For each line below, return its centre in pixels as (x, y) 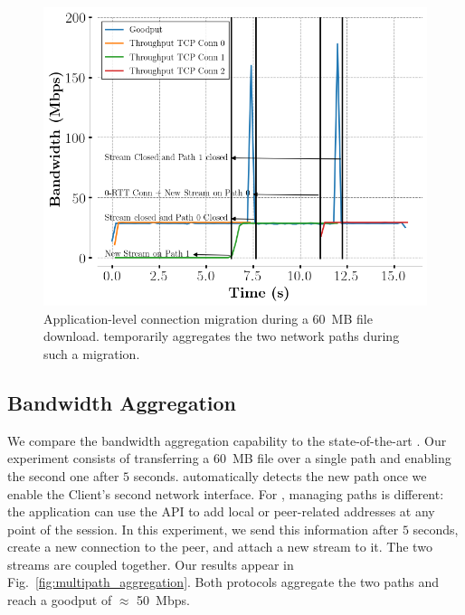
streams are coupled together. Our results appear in (151, 564)
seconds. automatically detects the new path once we (280, 475)
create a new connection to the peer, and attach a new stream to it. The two (220, 547)
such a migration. (92, 353)
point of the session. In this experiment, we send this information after (203, 529)
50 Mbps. (163, 600)
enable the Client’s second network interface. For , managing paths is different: (226, 493)
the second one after (63, 475)
